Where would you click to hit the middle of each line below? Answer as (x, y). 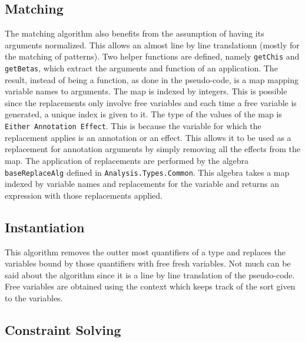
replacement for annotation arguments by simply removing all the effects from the (153, 149)
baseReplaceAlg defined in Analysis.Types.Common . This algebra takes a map (147, 172)
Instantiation (45, 227)
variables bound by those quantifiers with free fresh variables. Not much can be (148, 263)
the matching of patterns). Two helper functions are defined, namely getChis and (152, 56)
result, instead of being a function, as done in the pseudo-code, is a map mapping (152, 79)
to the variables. (34, 297)
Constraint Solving (63, 329)
